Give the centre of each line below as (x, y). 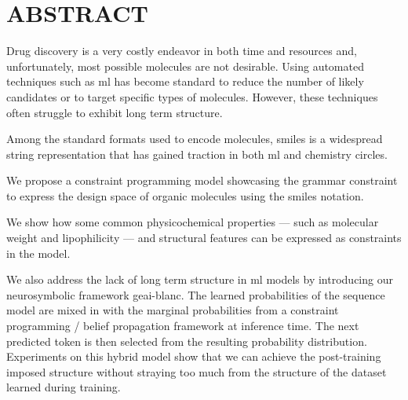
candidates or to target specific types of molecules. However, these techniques (192, 96)
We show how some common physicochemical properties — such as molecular (193, 222)
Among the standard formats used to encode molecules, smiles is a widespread (195, 139)
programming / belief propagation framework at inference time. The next (183, 326)
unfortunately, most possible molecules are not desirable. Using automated (185, 66)
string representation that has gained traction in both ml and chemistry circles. (197, 154)
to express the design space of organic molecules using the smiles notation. (185, 195)
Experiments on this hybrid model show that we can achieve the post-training (194, 356)
